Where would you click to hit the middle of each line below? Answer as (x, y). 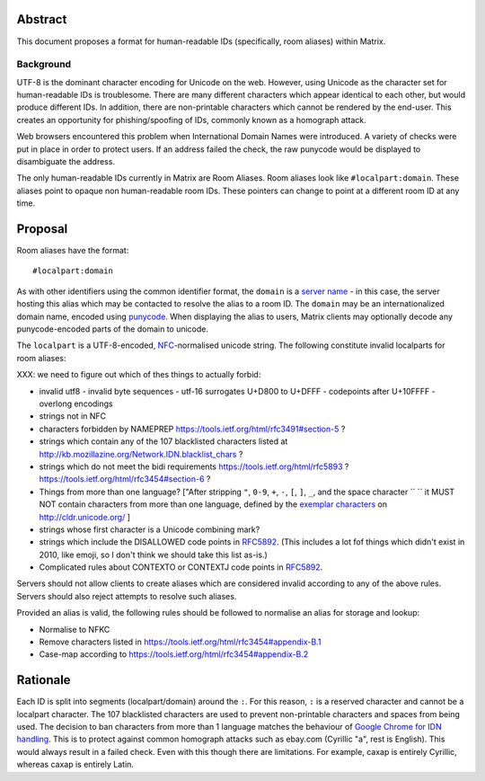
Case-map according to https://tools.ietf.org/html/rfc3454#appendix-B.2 (174, 654)
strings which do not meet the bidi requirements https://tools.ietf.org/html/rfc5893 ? (194, 466)
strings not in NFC (73, 416)
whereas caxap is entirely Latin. (75, 765)
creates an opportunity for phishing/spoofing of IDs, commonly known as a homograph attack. (192, 120)
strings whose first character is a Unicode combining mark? (150, 529)
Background (44, 65)
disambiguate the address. (66, 161)
